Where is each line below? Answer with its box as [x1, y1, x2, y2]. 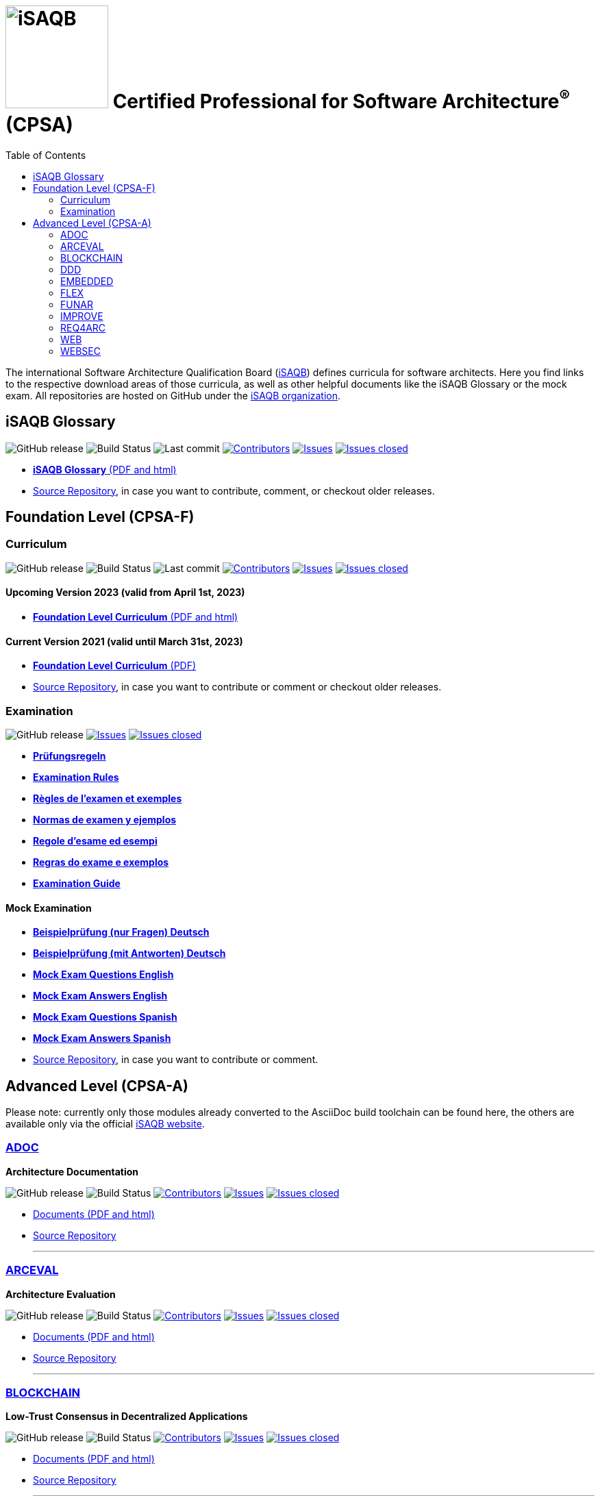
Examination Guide [33, 877, 121, 889]
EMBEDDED [60, 275, 114, 287]
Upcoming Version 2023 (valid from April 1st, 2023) [5, 586, 245, 599]
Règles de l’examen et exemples [33, 793, 182, 804]
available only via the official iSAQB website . [5, 1118, 205, 1130]
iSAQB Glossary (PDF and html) [33, 463, 177, 475]
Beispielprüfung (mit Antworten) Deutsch [33, 947, 226, 960]
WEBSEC [60, 345, 101, 357]
